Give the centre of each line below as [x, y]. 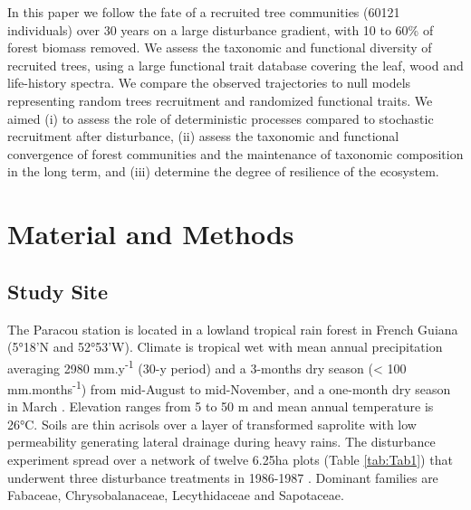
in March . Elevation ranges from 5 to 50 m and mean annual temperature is [221, 406]
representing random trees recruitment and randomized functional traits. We [220, 100]
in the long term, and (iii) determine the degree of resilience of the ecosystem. [223, 171]
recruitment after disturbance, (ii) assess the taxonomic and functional [203, 136]
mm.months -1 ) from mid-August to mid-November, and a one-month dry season [229, 387]
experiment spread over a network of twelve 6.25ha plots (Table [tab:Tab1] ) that [230, 459]
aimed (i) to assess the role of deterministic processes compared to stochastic [221, 118]
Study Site [58, 291]
